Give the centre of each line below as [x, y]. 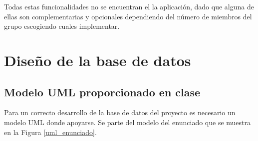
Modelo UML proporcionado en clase [102, 92]
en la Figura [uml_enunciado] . [50, 132]
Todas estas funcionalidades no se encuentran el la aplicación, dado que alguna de [129, 6]
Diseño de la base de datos [98, 60]
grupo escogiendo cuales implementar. [62, 26]
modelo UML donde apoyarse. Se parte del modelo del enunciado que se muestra [128, 122]
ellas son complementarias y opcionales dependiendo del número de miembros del [128, 16]
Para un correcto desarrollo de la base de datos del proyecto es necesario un [120, 112]
